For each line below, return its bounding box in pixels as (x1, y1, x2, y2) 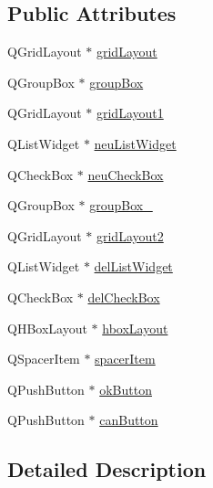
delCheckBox (87, 287, 160, 306)
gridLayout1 (96, 103, 164, 122)
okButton (99, 379, 152, 398)
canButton (99, 410, 158, 430)
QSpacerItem (7, 349, 80, 368)
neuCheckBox (87, 164, 164, 184)
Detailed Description (7, 455, 207, 483)
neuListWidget (94, 133, 177, 153)
